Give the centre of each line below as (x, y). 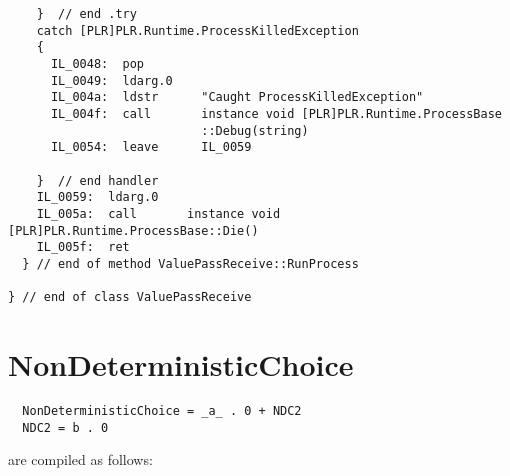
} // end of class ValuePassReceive (130, 297)
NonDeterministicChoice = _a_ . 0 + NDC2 (162, 410)
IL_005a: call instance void (158, 213)
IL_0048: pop (97, 63)
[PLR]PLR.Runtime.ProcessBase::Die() (133, 230)
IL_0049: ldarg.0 (111, 80)
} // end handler (97, 180)
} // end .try (86, 14)
